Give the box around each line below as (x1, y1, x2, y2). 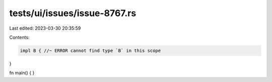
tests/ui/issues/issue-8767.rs (9, 8, 137, 19)
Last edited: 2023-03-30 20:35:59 (9, 25, 81, 31)
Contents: (9, 34, 30, 40)
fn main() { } (9, 70, 35, 76)
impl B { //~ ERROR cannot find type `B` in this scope (20, 48, 161, 53)
